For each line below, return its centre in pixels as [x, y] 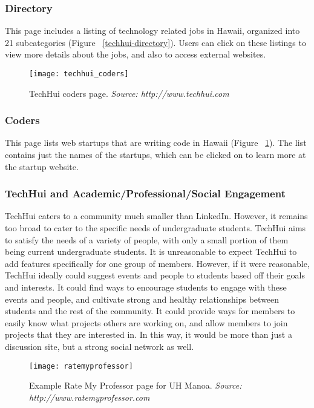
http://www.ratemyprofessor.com [90, 397]
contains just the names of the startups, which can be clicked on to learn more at [155, 155]
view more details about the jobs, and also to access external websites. [136, 54]
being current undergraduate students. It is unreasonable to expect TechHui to [151, 252]
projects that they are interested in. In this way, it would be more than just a [149, 334]
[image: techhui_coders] [79, 74]
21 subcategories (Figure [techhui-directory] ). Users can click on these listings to [155, 42]
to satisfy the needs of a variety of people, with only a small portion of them [147, 239]
